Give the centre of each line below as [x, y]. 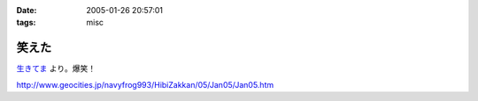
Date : [27, 10]
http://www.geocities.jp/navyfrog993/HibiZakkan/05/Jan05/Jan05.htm [145, 84]
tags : [26, 23]
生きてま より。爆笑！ [56, 69]
